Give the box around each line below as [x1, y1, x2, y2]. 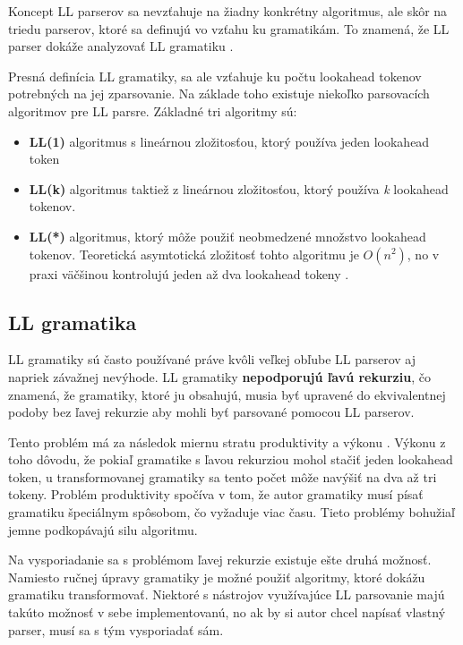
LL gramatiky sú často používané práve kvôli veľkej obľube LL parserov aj [8, 350, 416, 369]
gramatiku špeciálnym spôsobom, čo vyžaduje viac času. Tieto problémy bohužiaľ [8, 503, 455, 522]
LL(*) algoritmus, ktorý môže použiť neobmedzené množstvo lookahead [29, 226, 426, 245]
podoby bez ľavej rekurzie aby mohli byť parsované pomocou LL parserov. [8, 403, 415, 421]
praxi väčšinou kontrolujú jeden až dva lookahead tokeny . [29, 264, 349, 283]
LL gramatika [8, 308, 137, 335]
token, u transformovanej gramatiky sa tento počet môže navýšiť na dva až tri [8, 467, 437, 486]
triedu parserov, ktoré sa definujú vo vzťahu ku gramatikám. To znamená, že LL [8, 19, 450, 38]
